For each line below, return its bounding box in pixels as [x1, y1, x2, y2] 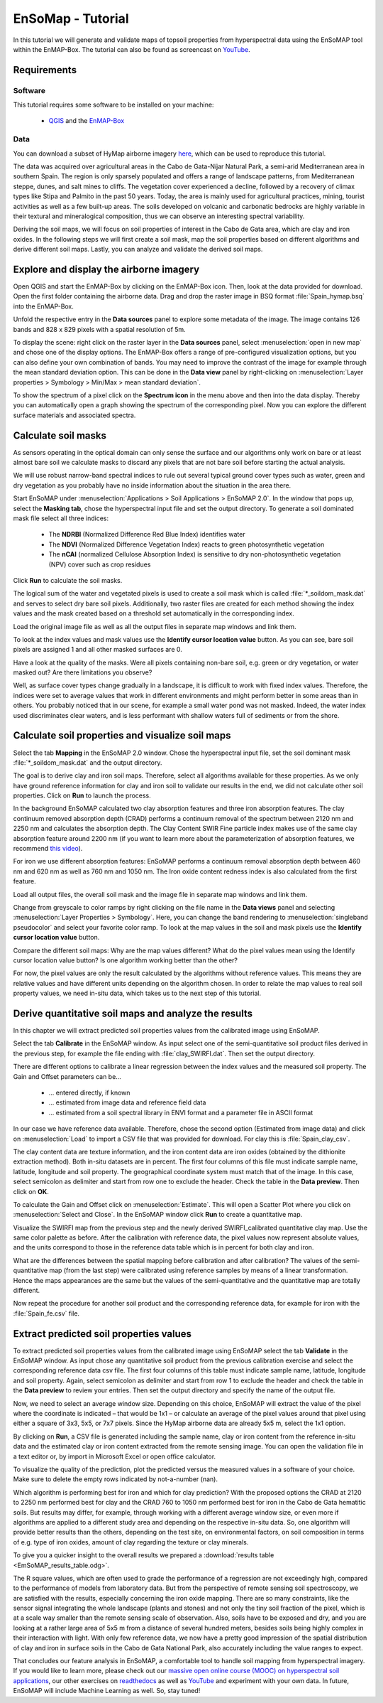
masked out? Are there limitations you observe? [13, 668, 152, 677]
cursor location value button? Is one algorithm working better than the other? [13, 956, 238, 965]
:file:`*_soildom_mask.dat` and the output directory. [13, 758, 162, 767]
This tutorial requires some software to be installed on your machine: [13, 100, 214, 109]
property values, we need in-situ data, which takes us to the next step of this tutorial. [13, 989, 262, 998]
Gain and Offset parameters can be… [13, 1072, 122, 1080]
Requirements [13, 64, 77, 76]
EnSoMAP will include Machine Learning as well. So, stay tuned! [13, 1687, 201, 1695]
